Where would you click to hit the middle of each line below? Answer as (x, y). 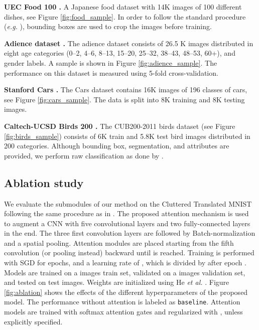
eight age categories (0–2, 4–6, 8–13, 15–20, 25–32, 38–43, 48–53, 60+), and (120, 53)
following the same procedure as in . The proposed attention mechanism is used (126, 213)
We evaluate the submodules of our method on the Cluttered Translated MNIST (128, 203)
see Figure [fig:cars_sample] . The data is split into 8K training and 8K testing (124, 99)
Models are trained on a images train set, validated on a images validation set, (125, 272)
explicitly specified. (33, 321)
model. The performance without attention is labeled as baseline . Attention (122, 302)
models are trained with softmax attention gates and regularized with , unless (123, 312)
